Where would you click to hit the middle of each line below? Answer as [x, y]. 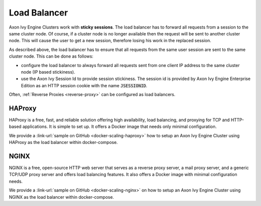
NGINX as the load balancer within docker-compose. [61, 197]
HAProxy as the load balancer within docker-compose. [63, 143]
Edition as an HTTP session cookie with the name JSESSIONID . [84, 85]
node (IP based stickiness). [48, 72]
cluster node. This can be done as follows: [51, 56]
